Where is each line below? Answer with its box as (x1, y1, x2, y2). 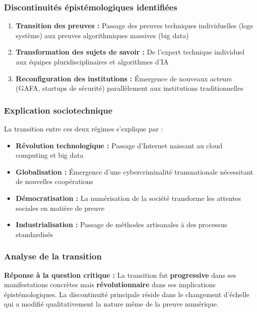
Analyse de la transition (4, 250, 102, 262)
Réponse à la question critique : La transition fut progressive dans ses (4, 269, 236, 280)
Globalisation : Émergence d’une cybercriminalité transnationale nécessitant (15, 166, 254, 177)
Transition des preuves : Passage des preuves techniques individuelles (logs (15, 20, 254, 31)
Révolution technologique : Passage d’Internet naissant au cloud (15, 140, 223, 150)
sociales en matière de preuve (15, 202, 105, 213)
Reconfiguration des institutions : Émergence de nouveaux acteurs (15, 73, 232, 83)
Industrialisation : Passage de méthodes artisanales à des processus (15, 219, 227, 230)
